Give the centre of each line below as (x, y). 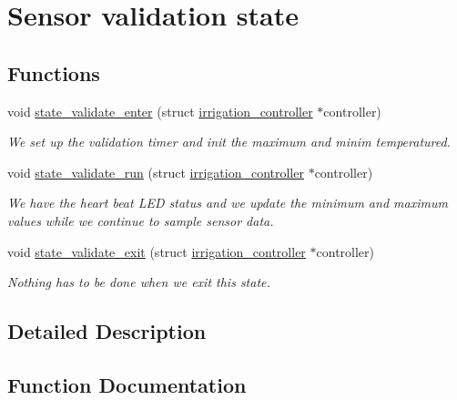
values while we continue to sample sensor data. (141, 220)
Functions (54, 72)
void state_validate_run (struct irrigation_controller (156, 172)
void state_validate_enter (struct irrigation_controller (160, 111)
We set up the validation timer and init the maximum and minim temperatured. (229, 142)
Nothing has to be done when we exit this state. (139, 282)
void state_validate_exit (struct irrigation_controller (157, 251)
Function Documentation (127, 384)
